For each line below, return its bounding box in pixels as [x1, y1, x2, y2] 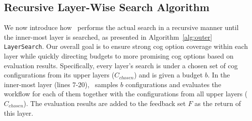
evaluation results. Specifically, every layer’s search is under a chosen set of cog [4, 60, 238, 70]
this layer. [4, 107, 33, 118]
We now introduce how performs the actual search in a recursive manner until [4, 22, 239, 32]
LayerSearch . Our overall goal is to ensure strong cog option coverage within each [4, 41, 248, 51]
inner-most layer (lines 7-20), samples [4, 79, 118, 89]
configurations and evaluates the [125, 79, 221, 89]
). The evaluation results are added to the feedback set [23, 98, 186, 108]
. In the [207, 70, 230, 80]
